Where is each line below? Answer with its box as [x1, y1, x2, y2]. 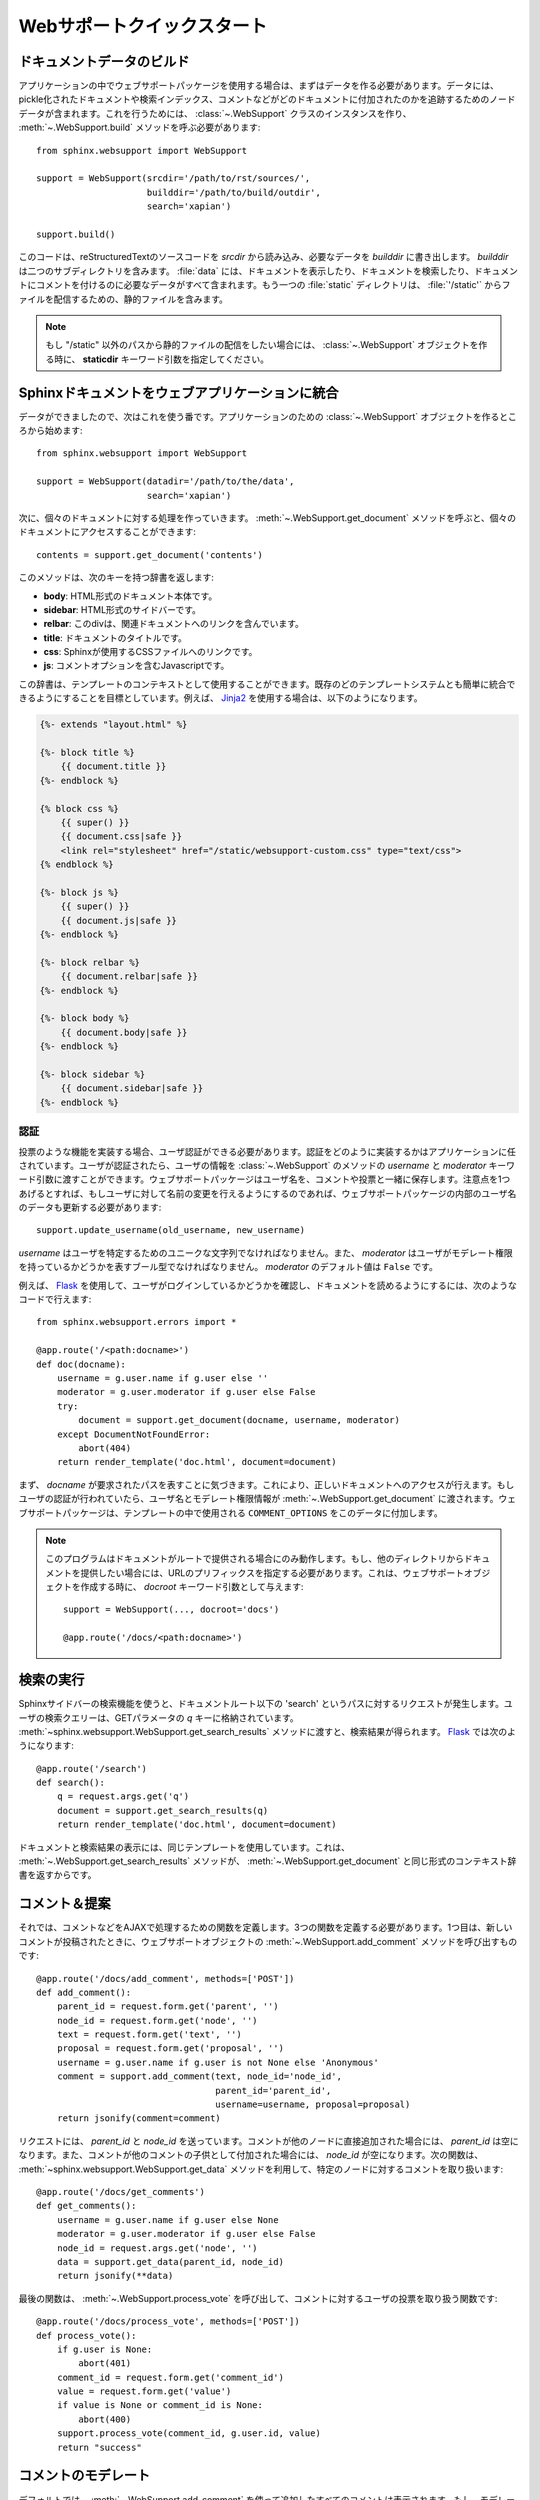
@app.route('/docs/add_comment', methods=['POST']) [36, 1973, 295, 1984]
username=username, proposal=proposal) [215, 2099, 411, 2110]
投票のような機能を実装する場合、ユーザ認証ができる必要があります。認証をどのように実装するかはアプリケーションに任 [18, 1145, 517, 1157]
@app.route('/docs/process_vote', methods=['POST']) [36, 2316, 300, 2327]
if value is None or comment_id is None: [56, 2400, 264, 2411]
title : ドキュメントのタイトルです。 [43, 631, 187, 644]
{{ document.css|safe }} [60, 831, 183, 842]
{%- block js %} [39, 886, 120, 898]
